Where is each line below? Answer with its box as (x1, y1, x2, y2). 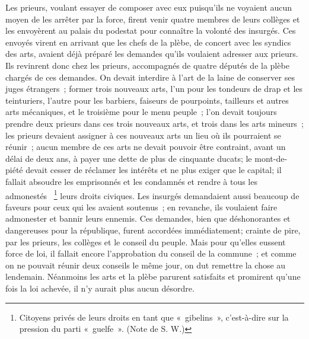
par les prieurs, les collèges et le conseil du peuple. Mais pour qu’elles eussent (5, 235, 286, 248)
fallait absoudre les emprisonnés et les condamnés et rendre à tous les (5, 175, 257, 187)
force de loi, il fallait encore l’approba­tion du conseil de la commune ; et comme (5, 247, 297, 260)
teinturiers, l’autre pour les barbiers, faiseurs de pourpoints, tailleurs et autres (5, 94, 289, 106)
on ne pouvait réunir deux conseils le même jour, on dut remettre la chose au (5, 258, 286, 271)
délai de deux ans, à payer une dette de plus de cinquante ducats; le (5, 152, 252, 164)
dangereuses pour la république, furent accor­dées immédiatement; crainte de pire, (5, 223, 301, 236)
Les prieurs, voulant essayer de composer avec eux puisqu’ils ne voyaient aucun (5, 1, 292, 13)
